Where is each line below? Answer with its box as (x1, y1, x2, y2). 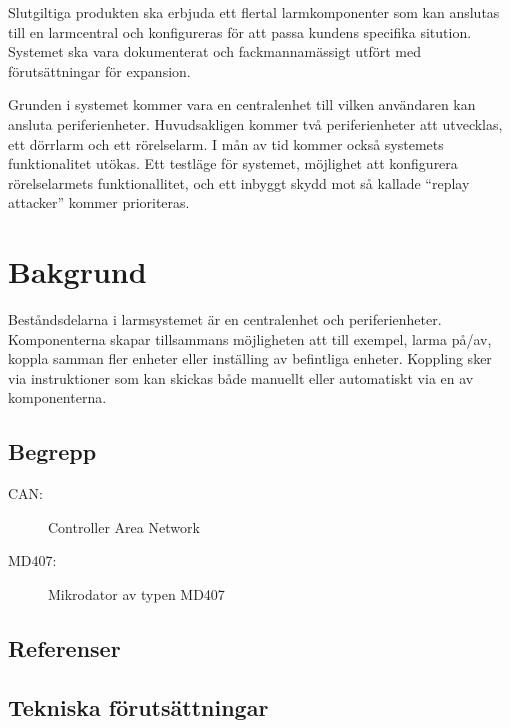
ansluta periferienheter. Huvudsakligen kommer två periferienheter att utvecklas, (8, 113, 503, 134)
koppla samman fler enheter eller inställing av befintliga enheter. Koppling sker (8, 348, 492, 369)
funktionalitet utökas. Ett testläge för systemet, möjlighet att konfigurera (8, 153, 458, 174)
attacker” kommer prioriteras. (8, 192, 190, 213)
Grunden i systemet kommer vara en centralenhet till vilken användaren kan (8, 94, 476, 115)
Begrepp (8, 436, 97, 467)
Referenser (8, 633, 121, 663)
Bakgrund (8, 251, 147, 292)
